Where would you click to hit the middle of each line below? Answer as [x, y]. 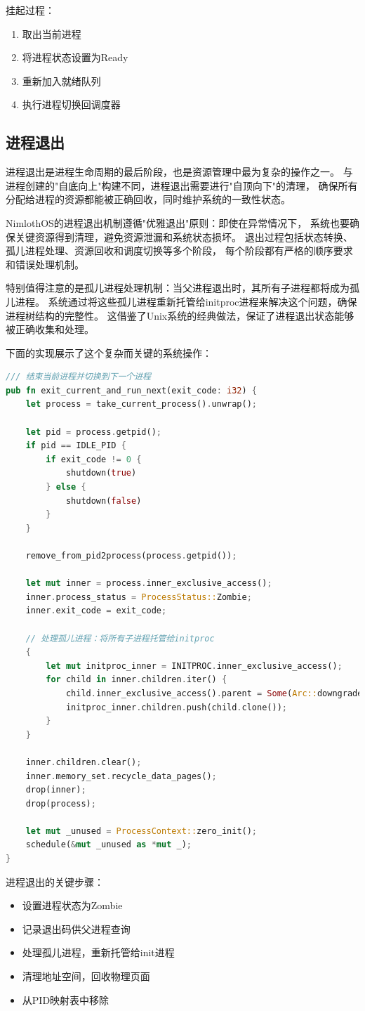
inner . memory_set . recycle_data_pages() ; [121, 776]
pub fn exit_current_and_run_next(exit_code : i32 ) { [132, 390]
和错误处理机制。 [45, 264]
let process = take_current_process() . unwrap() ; [141, 404]
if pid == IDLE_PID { [76, 446]
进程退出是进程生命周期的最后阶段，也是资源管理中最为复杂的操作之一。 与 [179, 172]
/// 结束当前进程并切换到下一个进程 [78, 377]
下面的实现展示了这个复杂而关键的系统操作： [109, 352]
